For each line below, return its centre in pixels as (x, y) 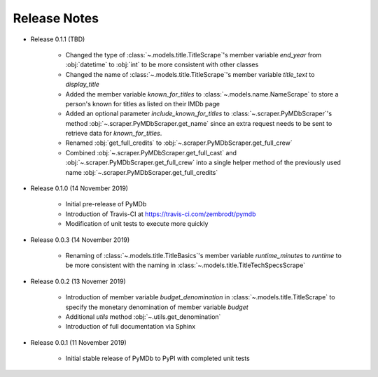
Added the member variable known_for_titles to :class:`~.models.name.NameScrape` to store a (202, 94)
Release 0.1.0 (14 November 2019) (79, 188)
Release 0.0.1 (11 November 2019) (79, 342)
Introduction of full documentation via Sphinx (131, 327)
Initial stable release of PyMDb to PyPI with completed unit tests (157, 358)
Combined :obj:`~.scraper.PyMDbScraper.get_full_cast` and (151, 152)
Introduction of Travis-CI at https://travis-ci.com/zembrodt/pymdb (161, 214)
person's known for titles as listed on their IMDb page (143, 104)
